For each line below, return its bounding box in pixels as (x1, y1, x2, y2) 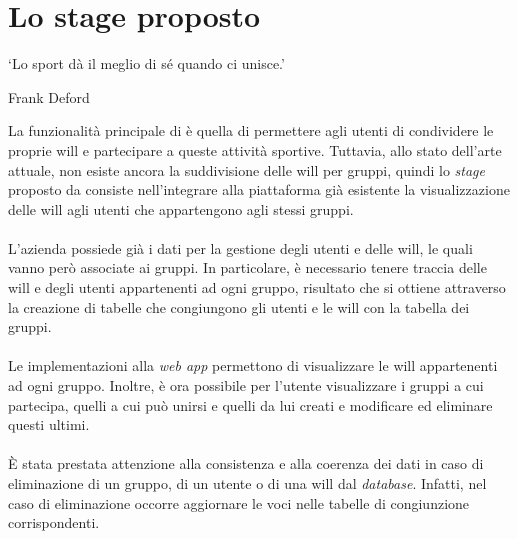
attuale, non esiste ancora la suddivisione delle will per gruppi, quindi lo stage (8, 159, 485, 180)
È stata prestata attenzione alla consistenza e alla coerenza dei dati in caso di (8, 453, 484, 474)
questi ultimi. (8, 414, 90, 435)
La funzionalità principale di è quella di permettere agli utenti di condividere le (8, 120, 494, 141)
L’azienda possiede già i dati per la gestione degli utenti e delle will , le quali (8, 237, 473, 258)
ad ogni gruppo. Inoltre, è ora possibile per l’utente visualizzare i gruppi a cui (8, 375, 484, 396)
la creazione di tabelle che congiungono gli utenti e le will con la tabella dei (8, 296, 470, 317)
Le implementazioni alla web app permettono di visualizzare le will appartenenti (8, 355, 498, 376)
